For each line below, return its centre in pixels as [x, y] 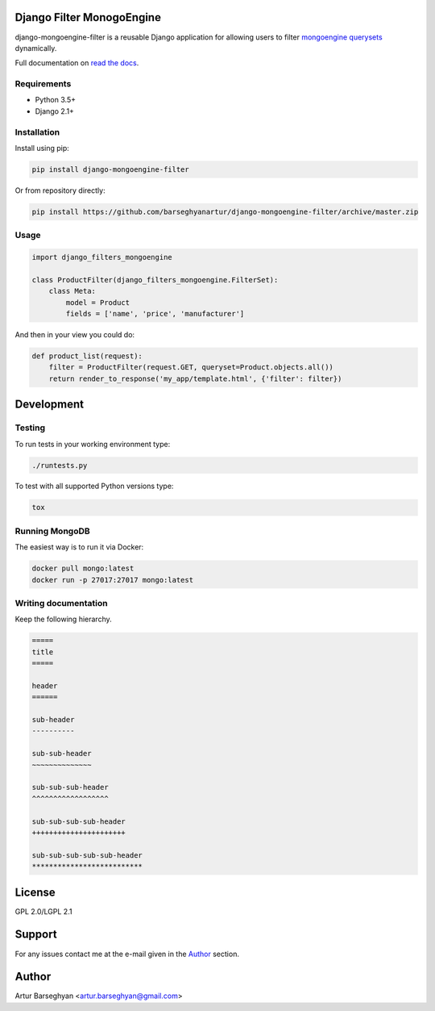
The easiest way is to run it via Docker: [79, 547]
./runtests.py [60, 465]
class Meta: [72, 291]
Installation [37, 132]
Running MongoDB [52, 531]
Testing [30, 428]
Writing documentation [61, 603]
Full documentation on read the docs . [77, 63]
